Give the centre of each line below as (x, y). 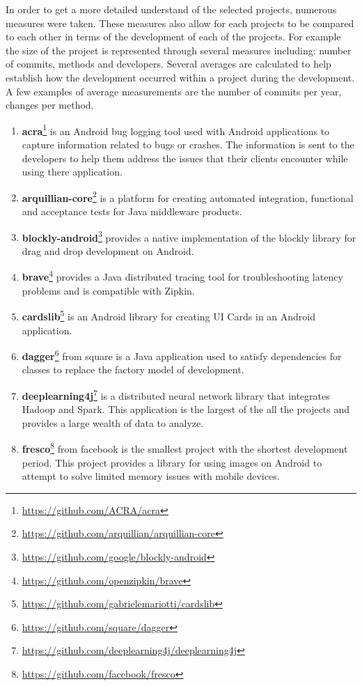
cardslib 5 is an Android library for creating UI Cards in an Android (169, 315)
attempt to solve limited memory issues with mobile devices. (151, 476)
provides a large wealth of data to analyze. (113, 422)
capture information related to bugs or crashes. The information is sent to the (188, 144)
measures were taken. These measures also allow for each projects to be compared (180, 23)
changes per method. (50, 105)
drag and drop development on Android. (108, 250)
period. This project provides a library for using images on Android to (172, 462)
